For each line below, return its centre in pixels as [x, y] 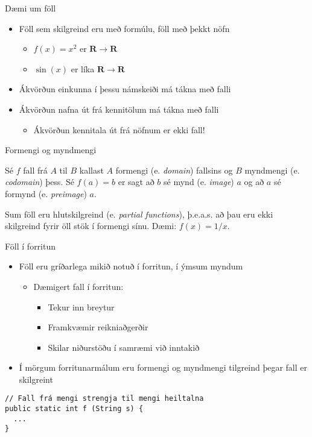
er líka [83, 68]
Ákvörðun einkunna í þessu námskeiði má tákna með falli [125, 89]
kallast [91, 170]
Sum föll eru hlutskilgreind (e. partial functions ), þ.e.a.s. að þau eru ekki [139, 214]
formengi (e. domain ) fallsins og [174, 170]
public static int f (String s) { [74, 409]
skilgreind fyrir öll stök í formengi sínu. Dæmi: [91, 226]
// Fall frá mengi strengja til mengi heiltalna [104, 399]
